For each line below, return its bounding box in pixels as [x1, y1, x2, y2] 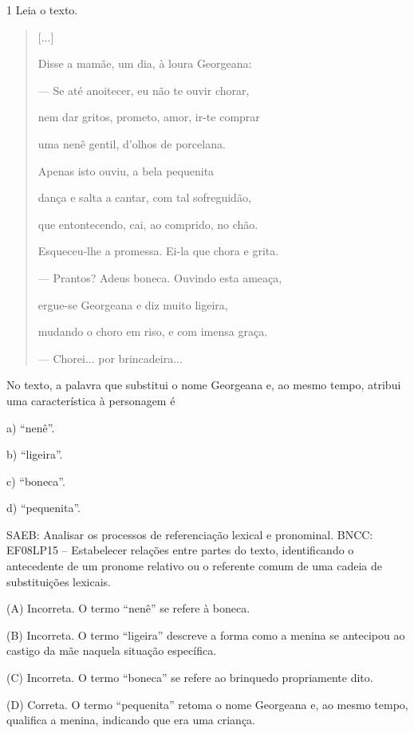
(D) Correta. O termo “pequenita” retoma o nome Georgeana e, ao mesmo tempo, [6, 696, 408, 712]
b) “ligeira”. [6, 446, 63, 463]
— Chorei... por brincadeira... [37, 349, 183, 366]
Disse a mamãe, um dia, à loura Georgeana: [37, 55, 252, 72]
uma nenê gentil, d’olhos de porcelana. [37, 135, 226, 152]
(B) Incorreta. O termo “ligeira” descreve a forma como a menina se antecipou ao [6, 626, 405, 643]
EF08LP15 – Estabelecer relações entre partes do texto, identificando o [6, 542, 354, 558]
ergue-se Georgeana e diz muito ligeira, [37, 296, 228, 313]
